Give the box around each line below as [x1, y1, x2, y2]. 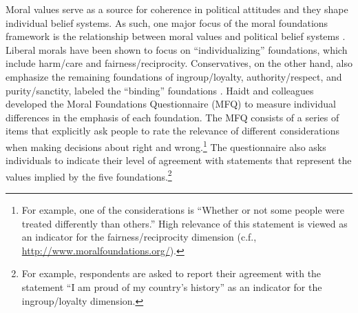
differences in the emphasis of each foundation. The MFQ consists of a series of [6, 110, 339, 124]
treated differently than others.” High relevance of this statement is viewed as [21, 216, 348, 230]
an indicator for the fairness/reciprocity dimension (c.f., [21, 230, 257, 244]
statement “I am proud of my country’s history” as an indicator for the [21, 280, 322, 294]
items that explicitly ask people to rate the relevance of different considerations [6, 123, 339, 138]
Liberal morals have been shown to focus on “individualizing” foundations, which [6, 42, 348, 57]
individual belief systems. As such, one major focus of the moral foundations [6, 15, 328, 30]
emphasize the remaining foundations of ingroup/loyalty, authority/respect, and [6, 69, 342, 83]
